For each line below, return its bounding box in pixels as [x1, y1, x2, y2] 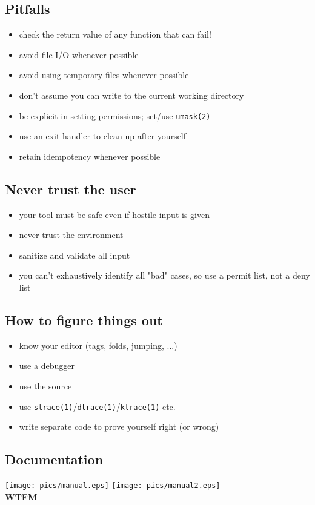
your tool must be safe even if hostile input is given [19, 208, 210, 220]
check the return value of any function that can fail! [19, 28, 211, 41]
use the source [19, 379, 72, 392]
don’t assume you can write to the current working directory [19, 88, 244, 101]
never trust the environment [19, 228, 124, 241]
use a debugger [19, 359, 75, 372]
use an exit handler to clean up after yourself [19, 130, 187, 142]
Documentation [5, 450, 104, 469]
